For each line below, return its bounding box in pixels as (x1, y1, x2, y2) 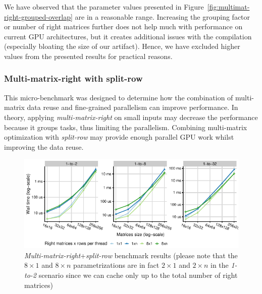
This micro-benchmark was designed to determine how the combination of (4, 92, 233, 102)
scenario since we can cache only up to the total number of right (38, 270, 238, 280)
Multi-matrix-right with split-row (4, 72, 143, 85)
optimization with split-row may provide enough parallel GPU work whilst (4, 132, 234, 142)
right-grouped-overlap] (4, 11, 73, 22)
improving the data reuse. (4, 141, 84, 152)
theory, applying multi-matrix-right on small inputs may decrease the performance (4, 111, 258, 122)
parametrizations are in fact (73, 260, 160, 270)
